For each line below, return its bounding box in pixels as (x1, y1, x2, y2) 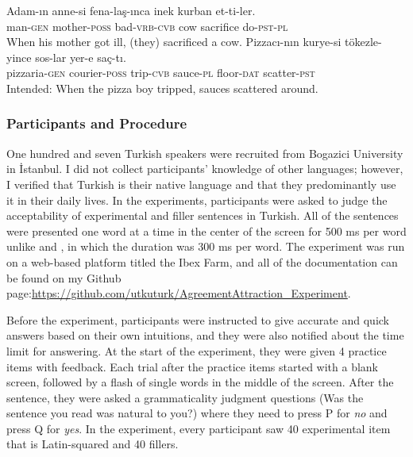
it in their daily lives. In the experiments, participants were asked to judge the (6, 191, 388, 208)
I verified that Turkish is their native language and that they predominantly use (6, 175, 396, 192)
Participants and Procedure (6, 113, 187, 133)
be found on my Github (6, 269, 122, 286)
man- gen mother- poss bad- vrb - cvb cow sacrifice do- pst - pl (6, 17, 288, 34)
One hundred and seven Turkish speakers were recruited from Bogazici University (6, 144, 403, 161)
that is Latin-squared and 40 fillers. (6, 436, 179, 452)
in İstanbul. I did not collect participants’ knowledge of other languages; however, (6, 160, 403, 177)
